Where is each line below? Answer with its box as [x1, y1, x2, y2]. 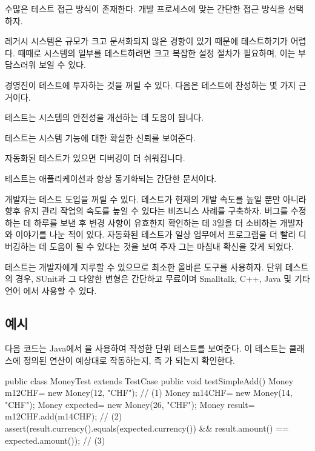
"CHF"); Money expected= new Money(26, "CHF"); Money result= [5, 398, 255, 410]
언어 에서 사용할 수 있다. [5, 284, 97, 296]
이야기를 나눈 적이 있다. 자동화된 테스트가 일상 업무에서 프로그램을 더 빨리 [15, 228, 296, 241]
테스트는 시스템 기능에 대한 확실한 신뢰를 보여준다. [5, 131, 196, 144]
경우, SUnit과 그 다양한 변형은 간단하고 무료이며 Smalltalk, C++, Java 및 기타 [15, 272, 310, 285]
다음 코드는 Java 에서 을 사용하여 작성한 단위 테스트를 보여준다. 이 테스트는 [5, 342, 287, 355]
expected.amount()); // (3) [5, 433, 105, 446]
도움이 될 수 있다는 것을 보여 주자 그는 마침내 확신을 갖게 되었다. [49, 239, 294, 252]
